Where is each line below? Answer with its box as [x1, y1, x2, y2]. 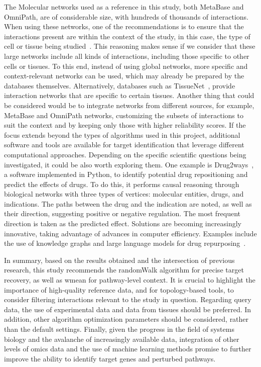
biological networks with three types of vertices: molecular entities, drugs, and [4, 189, 244, 199]
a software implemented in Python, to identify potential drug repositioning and [4, 169, 248, 179]
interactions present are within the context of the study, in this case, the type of [4, 31, 250, 41]
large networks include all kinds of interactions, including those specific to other [4, 50, 249, 61]
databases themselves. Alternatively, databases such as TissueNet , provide [4, 80, 235, 90]
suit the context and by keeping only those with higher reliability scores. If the [4, 120, 246, 130]
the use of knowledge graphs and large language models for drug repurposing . [4, 238, 246, 248]
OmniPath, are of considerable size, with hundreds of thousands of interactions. [4, 11, 248, 22]
